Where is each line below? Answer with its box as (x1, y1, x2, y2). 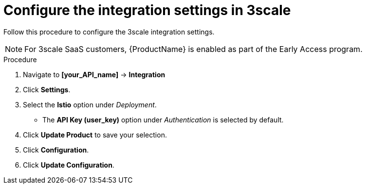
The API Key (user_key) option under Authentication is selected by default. (42, 115, 284, 124)
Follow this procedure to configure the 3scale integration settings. (3, 27, 215, 36)
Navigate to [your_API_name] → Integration (23, 70, 165, 79)
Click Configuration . (23, 145, 89, 154)
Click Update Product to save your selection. (23, 130, 167, 139)
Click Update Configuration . (23, 160, 114, 169)
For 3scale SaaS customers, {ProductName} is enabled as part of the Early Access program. (24, 44, 363, 54)
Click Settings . (23, 85, 71, 94)
